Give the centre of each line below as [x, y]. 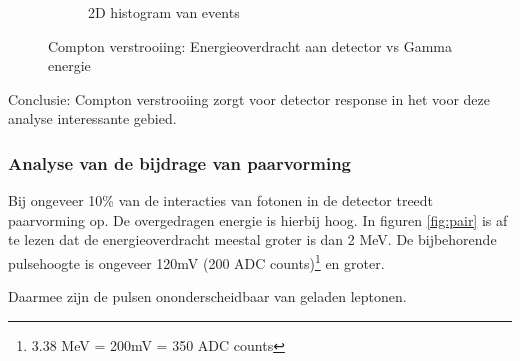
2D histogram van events [164, 12]
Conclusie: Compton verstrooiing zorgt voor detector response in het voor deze [249, 98]
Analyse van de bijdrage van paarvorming [179, 162]
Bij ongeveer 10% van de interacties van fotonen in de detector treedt [221, 200]
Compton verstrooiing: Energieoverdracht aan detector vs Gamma [250, 45]
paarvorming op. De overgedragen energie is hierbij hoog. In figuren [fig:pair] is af [258, 219]
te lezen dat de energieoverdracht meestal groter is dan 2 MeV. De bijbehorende [252, 239]
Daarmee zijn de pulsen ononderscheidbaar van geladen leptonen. [207, 296]
